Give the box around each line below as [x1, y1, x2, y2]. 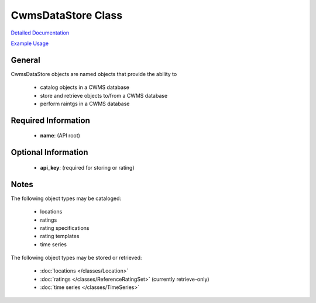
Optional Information [11, 147, 88, 157]
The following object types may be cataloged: [11, 195, 122, 202]
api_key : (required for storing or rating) [40, 164, 135, 171]
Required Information [11, 115, 90, 125]
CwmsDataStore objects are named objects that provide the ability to [11, 70, 177, 77]
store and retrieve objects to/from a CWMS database [40, 92, 168, 99]
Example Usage [11, 40, 49, 47]
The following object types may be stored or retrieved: [11, 254, 142, 261]
